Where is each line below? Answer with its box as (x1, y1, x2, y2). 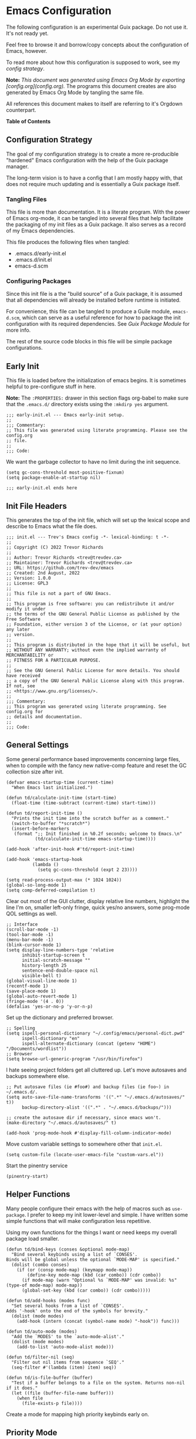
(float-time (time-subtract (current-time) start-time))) (11, 800, 157, 806)
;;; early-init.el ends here (6, 485, 77, 491)
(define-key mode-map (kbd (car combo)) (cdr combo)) (27, 1272, 161, 1278)
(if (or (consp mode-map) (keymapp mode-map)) (16, 1266, 133, 1273)
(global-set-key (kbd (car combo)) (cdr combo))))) (21, 1287, 151, 1293)
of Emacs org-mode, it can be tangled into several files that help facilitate (6, 215, 184, 222)
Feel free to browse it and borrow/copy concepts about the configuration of (6, 41, 189, 48)
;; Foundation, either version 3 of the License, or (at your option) (6, 621, 183, 627)
